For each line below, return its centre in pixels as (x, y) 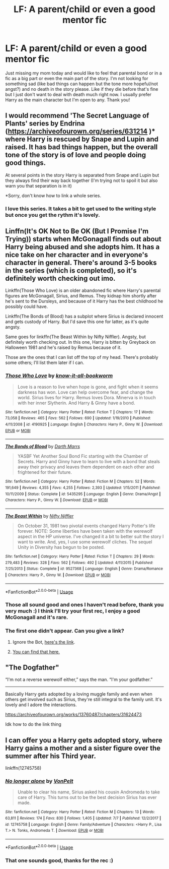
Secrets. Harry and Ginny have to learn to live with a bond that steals (89, 462)
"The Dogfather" (32, 667)
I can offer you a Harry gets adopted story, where (84, 740)
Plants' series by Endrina (45, 124)
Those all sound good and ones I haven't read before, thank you (84, 605)
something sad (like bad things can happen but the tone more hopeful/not (82, 84)
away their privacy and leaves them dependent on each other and (86, 467)
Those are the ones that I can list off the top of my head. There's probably (82, 357)
